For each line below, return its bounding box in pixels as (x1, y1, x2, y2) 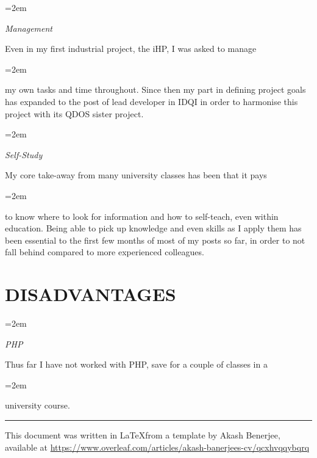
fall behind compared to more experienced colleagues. (5, 245, 204, 258)
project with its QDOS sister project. (5, 107, 144, 120)
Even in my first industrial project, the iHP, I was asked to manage (5, 42, 257, 55)
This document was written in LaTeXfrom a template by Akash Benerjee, (5, 429, 280, 441)
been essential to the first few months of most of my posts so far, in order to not (5, 233, 305, 246)
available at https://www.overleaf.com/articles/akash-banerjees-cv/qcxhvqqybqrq (5, 440, 310, 453)
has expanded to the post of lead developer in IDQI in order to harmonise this (5, 95, 298, 107)
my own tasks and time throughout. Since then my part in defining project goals (5, 83, 306, 96)
